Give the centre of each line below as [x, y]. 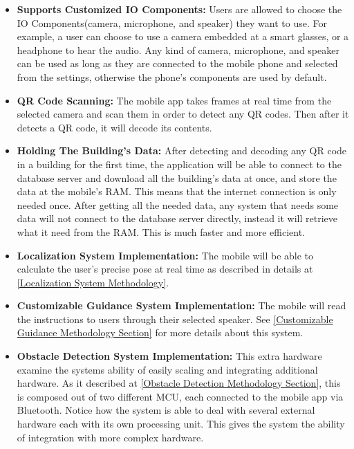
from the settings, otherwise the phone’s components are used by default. [172, 76]
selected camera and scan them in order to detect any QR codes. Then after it [183, 114]
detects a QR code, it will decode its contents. [114, 127]
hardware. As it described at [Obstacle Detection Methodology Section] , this [179, 383]
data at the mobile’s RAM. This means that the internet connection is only [177, 191]
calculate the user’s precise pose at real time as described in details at [165, 269]
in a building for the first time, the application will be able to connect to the [179, 164]
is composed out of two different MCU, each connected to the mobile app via [180, 396]
